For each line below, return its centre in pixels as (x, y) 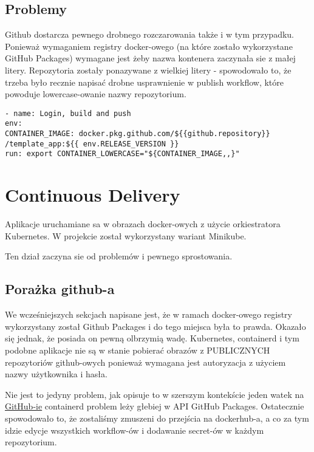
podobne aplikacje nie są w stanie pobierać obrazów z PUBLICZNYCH (138, 350)
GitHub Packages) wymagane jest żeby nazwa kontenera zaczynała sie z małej (150, 58)
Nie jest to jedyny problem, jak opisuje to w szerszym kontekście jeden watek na (155, 394)
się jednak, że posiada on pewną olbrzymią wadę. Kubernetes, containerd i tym (152, 338)
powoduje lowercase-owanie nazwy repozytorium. (96, 94)
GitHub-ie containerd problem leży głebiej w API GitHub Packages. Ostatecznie (155, 406)
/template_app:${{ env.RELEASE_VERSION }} (92, 144)
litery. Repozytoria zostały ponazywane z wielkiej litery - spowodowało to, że (148, 70)
